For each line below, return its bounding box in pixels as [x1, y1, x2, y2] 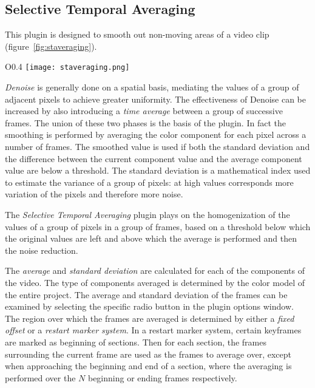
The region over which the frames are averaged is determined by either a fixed [5, 311, 294, 324]
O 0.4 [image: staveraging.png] [5, 60, 130, 73]
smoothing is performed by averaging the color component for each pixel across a [5, 128, 307, 141]
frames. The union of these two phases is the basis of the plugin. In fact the [5, 116, 286, 129]
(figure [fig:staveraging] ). [5, 39, 97, 52]
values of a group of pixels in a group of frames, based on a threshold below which [5, 220, 311, 233]
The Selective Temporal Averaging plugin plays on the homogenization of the [5, 208, 290, 220]
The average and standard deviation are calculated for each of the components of [5, 264, 305, 277]
